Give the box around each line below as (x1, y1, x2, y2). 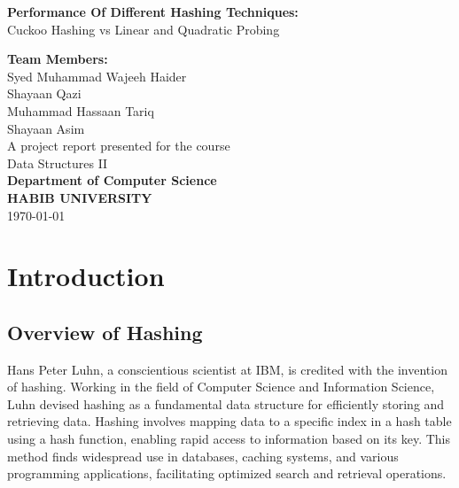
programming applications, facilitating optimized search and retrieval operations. (7, 464, 447, 483)
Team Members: (7, 50, 108, 68)
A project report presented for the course (7, 136, 230, 155)
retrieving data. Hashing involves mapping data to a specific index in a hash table (7, 412, 452, 430)
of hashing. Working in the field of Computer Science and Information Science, (7, 377, 435, 396)
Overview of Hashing (7, 318, 203, 345)
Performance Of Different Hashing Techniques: (7, 3, 299, 20)
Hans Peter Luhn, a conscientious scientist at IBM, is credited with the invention (7, 360, 447, 378)
